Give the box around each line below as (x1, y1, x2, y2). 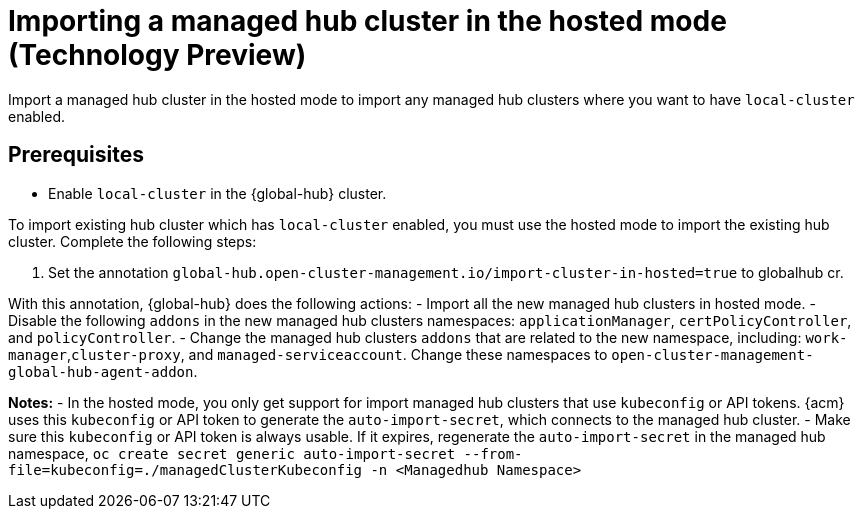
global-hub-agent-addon (8, 363, 194, 380)
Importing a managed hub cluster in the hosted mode (8, 4, 727, 38)
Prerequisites (8, 142, 144, 168)
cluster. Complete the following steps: (8, 232, 257, 250)
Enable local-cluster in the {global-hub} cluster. (48, 184, 387, 202)
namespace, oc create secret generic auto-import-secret (8, 444, 456, 462)
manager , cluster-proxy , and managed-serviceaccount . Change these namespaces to (8, 345, 608, 363)
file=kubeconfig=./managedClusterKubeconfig (8, 461, 363, 478)
